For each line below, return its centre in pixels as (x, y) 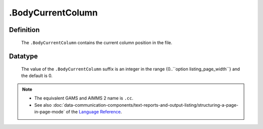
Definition (24, 30)
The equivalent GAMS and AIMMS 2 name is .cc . (84, 98)
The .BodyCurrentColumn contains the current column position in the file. (97, 42)
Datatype (23, 56)
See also (43, 105)
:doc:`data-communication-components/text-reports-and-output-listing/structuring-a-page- (146, 105)
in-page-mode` (50, 112)
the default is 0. (37, 76)
